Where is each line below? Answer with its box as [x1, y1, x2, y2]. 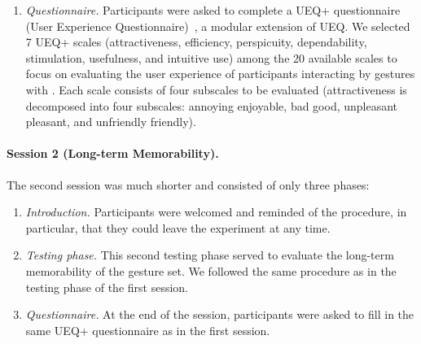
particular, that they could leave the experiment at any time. [25, 219, 331, 236]
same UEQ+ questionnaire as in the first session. [25, 321, 270, 338]
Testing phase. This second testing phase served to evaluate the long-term [25, 246, 394, 263]
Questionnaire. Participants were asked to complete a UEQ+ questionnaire [25, 2, 401, 18]
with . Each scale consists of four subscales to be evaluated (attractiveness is [25, 81, 407, 98]
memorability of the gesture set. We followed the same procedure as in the [25, 262, 397, 279]
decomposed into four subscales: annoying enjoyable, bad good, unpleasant [25, 97, 398, 114]
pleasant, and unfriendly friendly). [25, 113, 196, 130]
